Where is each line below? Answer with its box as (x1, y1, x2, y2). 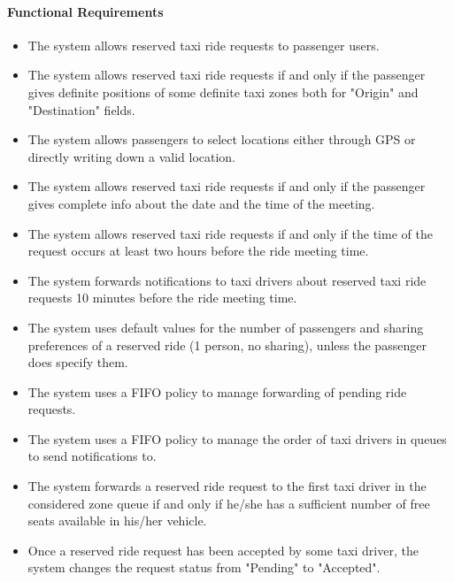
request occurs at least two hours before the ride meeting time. (27, 241, 369, 260)
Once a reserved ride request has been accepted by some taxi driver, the (27, 540, 419, 559)
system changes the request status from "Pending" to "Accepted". (27, 558, 381, 577)
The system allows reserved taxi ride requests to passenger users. (27, 35, 380, 54)
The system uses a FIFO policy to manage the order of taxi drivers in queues (27, 429, 447, 448)
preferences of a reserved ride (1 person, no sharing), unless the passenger (27, 335, 427, 354)
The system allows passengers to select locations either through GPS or (27, 130, 416, 149)
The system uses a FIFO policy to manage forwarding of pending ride (27, 382, 407, 401)
